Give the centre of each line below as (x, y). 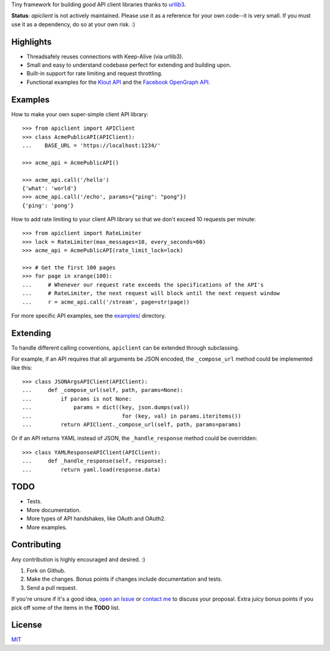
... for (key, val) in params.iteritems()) (132, 416)
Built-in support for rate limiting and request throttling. (95, 73)
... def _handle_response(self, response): (95, 461)
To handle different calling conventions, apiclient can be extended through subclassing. (125, 348)
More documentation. (54, 510)
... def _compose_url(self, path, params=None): (103, 390)
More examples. (47, 527)
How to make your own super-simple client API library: (80, 114)
